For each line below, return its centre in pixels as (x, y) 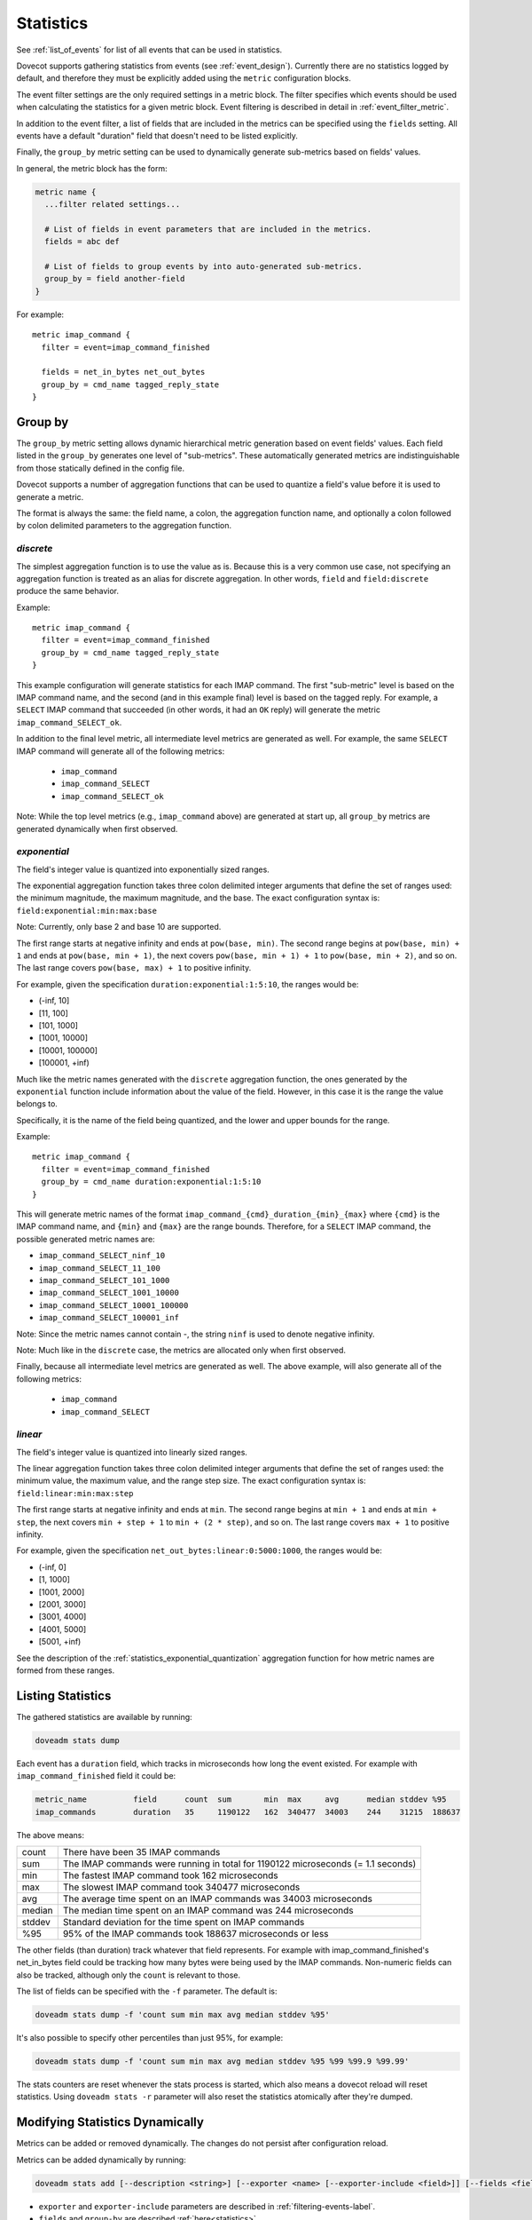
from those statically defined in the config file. (101, 468)
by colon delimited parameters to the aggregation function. (124, 526)
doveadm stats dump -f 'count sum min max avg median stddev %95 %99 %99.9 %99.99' (222, 2061)
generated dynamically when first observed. (97, 829)
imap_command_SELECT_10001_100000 (113, 1305)
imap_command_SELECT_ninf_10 (102, 1256)
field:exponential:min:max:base (86, 911)
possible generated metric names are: (86, 1239)
